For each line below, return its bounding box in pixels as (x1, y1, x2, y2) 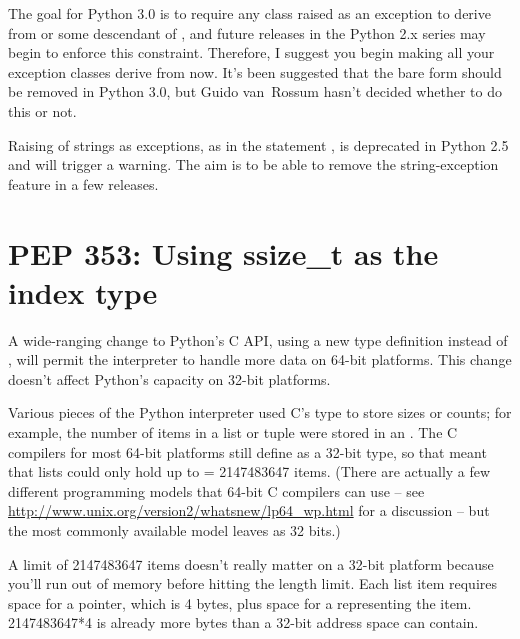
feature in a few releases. (8, 173, 159, 194)
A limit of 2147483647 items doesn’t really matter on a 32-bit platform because (8, 553, 494, 574)
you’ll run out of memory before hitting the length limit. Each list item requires (8, 573, 498, 594)
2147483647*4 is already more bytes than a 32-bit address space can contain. (8, 612, 479, 633)
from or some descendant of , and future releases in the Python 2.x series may (8, 22, 486, 43)
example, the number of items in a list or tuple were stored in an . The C (8, 422, 458, 443)
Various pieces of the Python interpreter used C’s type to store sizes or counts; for (8, 402, 512, 423)
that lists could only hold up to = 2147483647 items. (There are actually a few (8, 461, 491, 482)
